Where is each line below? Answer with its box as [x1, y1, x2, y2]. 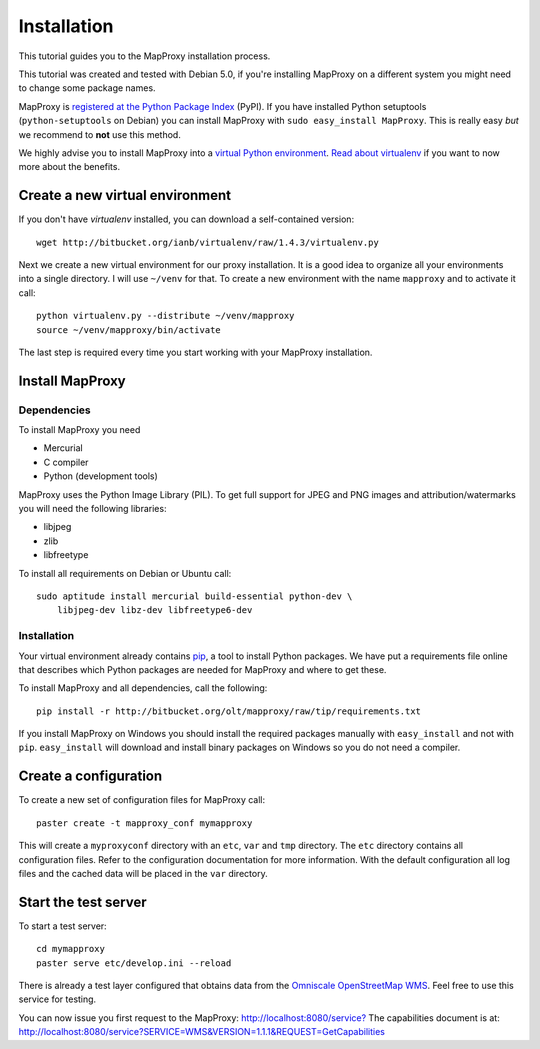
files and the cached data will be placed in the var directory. [18, 867, 269, 879]
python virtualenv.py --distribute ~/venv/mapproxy [36, 310, 295, 322]
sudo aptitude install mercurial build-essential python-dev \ [36, 590, 353, 602]
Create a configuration [18, 768, 163, 785]
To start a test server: [18, 920, 107, 932]
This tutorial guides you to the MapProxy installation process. [18, 50, 271, 62]
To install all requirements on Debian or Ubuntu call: [18, 567, 232, 579]
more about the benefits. [18, 161, 120, 173]
